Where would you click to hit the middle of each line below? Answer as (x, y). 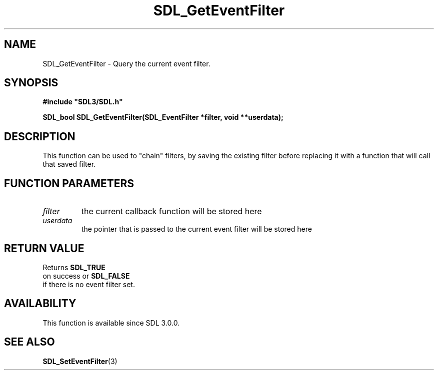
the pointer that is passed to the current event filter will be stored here (196, 229)
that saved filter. (69, 164)
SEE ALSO (29, 342)
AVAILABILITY (40, 304)
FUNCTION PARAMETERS (69, 183)
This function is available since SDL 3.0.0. (111, 323)
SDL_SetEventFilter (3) (80, 361)
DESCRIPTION (40, 136)
